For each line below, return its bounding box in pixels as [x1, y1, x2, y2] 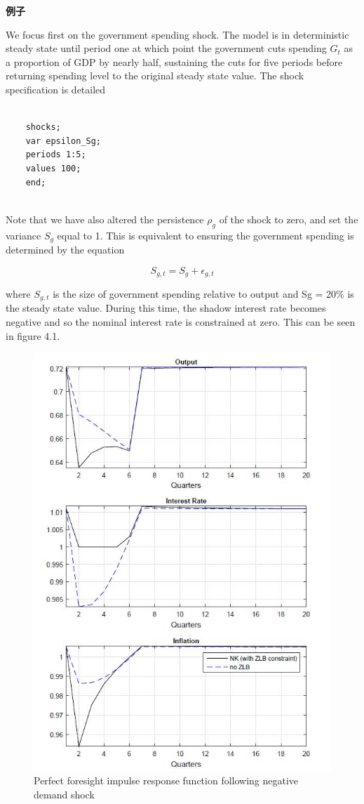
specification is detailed [6, 81, 106, 96]
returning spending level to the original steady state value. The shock [6, 68, 304, 83]
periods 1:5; [25, 150, 86, 160]
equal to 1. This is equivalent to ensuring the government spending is [57, 228, 354, 242]
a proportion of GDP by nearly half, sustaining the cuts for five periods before [6, 54, 343, 69]
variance [6, 228, 41, 242]
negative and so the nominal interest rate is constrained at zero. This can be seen [6, 315, 356, 329]
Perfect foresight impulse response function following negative [34, 773, 299, 788]
